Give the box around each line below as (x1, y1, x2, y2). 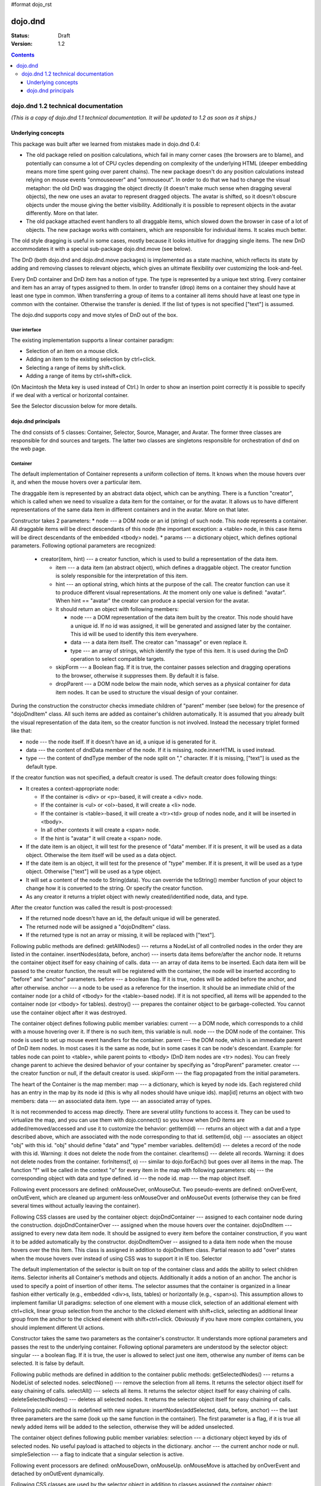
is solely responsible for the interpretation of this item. (55, 572, 188, 580)
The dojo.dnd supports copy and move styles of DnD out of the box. (11, 311, 178, 319)
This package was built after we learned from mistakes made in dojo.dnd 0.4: (11, 140, 200, 147)
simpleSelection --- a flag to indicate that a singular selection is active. (11, 1451, 184, 1458)
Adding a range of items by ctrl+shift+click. (26, 372, 132, 380)
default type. (26, 763, 58, 770)
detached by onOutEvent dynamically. (11, 1470, 104, 1477)
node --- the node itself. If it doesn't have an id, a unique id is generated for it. (26, 738, 217, 745)
